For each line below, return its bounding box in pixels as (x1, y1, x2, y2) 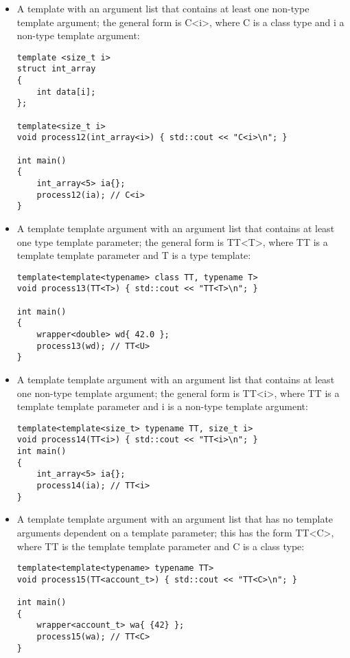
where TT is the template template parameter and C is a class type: (16, 538, 305, 553)
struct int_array (16, 64, 96, 74)
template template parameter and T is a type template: (16, 248, 251, 262)
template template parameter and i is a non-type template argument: (16, 399, 308, 413)
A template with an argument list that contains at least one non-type (16, 1, 310, 15)
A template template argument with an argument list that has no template (16, 512, 334, 526)
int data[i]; (36, 87, 96, 97)
